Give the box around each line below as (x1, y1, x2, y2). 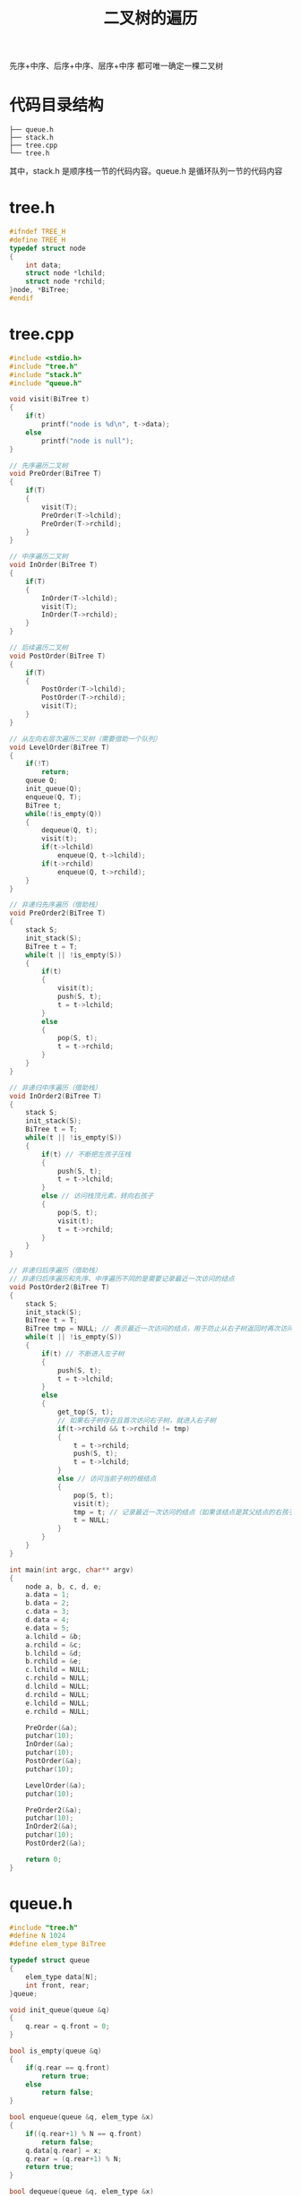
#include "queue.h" (9, 378, 82, 388)
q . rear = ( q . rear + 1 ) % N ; (25, 2154, 123, 2164)
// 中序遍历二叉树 (9, 552, 69, 561)
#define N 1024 (9, 1932, 66, 1941)
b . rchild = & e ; (25, 1657, 82, 1666)
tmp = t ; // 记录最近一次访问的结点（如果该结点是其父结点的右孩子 (73, 1507, 296, 1517)
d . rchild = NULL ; (25, 1690, 90, 1699)
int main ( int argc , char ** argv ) (9, 1565, 134, 1574)
